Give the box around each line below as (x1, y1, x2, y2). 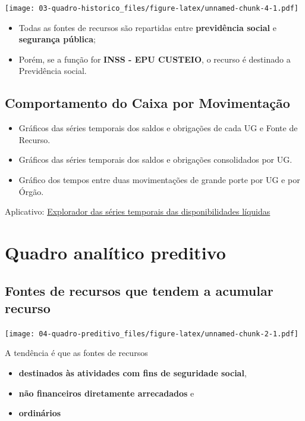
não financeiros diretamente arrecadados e (18, 386, 194, 399)
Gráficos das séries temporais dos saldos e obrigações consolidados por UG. (18, 153, 293, 166)
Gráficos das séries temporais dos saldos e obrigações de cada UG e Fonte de (18, 122, 298, 134)
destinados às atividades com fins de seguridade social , (18, 367, 247, 379)
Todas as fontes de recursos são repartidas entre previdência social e (18, 21, 276, 33)
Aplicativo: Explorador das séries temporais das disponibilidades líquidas (5, 205, 271, 218)
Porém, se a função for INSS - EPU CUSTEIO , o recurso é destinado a (18, 52, 291, 65)
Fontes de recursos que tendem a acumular (5, 281, 273, 299)
